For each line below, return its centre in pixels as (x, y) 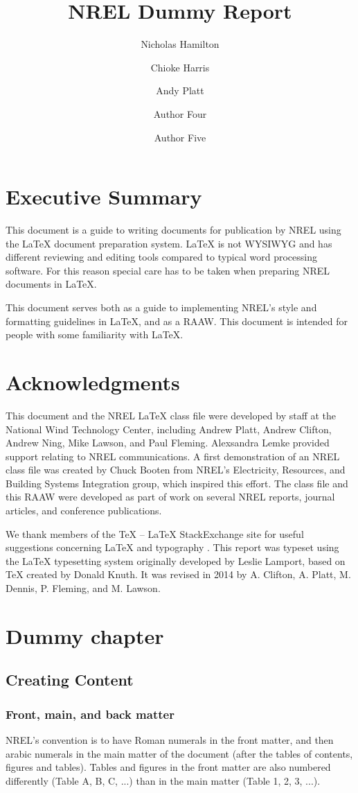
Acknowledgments (93, 382)
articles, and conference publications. (84, 511)
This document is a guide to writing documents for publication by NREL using (173, 230)
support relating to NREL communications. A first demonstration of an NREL (173, 456)
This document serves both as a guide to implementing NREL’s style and (161, 307)
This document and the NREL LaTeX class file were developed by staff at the (171, 415)
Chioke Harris (180, 67)
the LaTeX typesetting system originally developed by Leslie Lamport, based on (176, 560)
